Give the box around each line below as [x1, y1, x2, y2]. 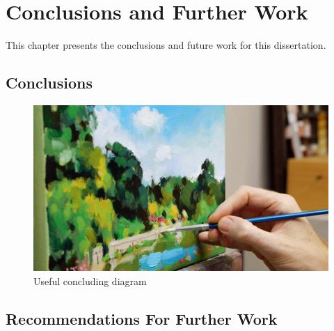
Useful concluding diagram [33, 273, 147, 288]
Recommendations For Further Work [6, 307, 278, 329]
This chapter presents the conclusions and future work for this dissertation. [6, 38, 326, 52]
